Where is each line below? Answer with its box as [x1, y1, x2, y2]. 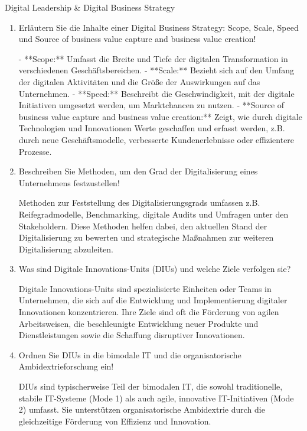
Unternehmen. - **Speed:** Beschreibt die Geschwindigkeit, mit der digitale [18, 87, 295, 99]
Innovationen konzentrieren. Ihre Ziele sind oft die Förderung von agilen [18, 306, 279, 318]
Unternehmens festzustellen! [18, 176, 120, 189]
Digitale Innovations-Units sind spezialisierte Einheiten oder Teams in [18, 282, 272, 294]
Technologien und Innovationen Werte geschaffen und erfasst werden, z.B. [18, 122, 285, 134]
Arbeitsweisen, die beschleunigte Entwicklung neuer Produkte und [18, 317, 259, 329]
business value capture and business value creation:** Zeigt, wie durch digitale [18, 110, 302, 122]
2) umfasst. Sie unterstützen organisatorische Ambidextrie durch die [18, 403, 265, 416]
